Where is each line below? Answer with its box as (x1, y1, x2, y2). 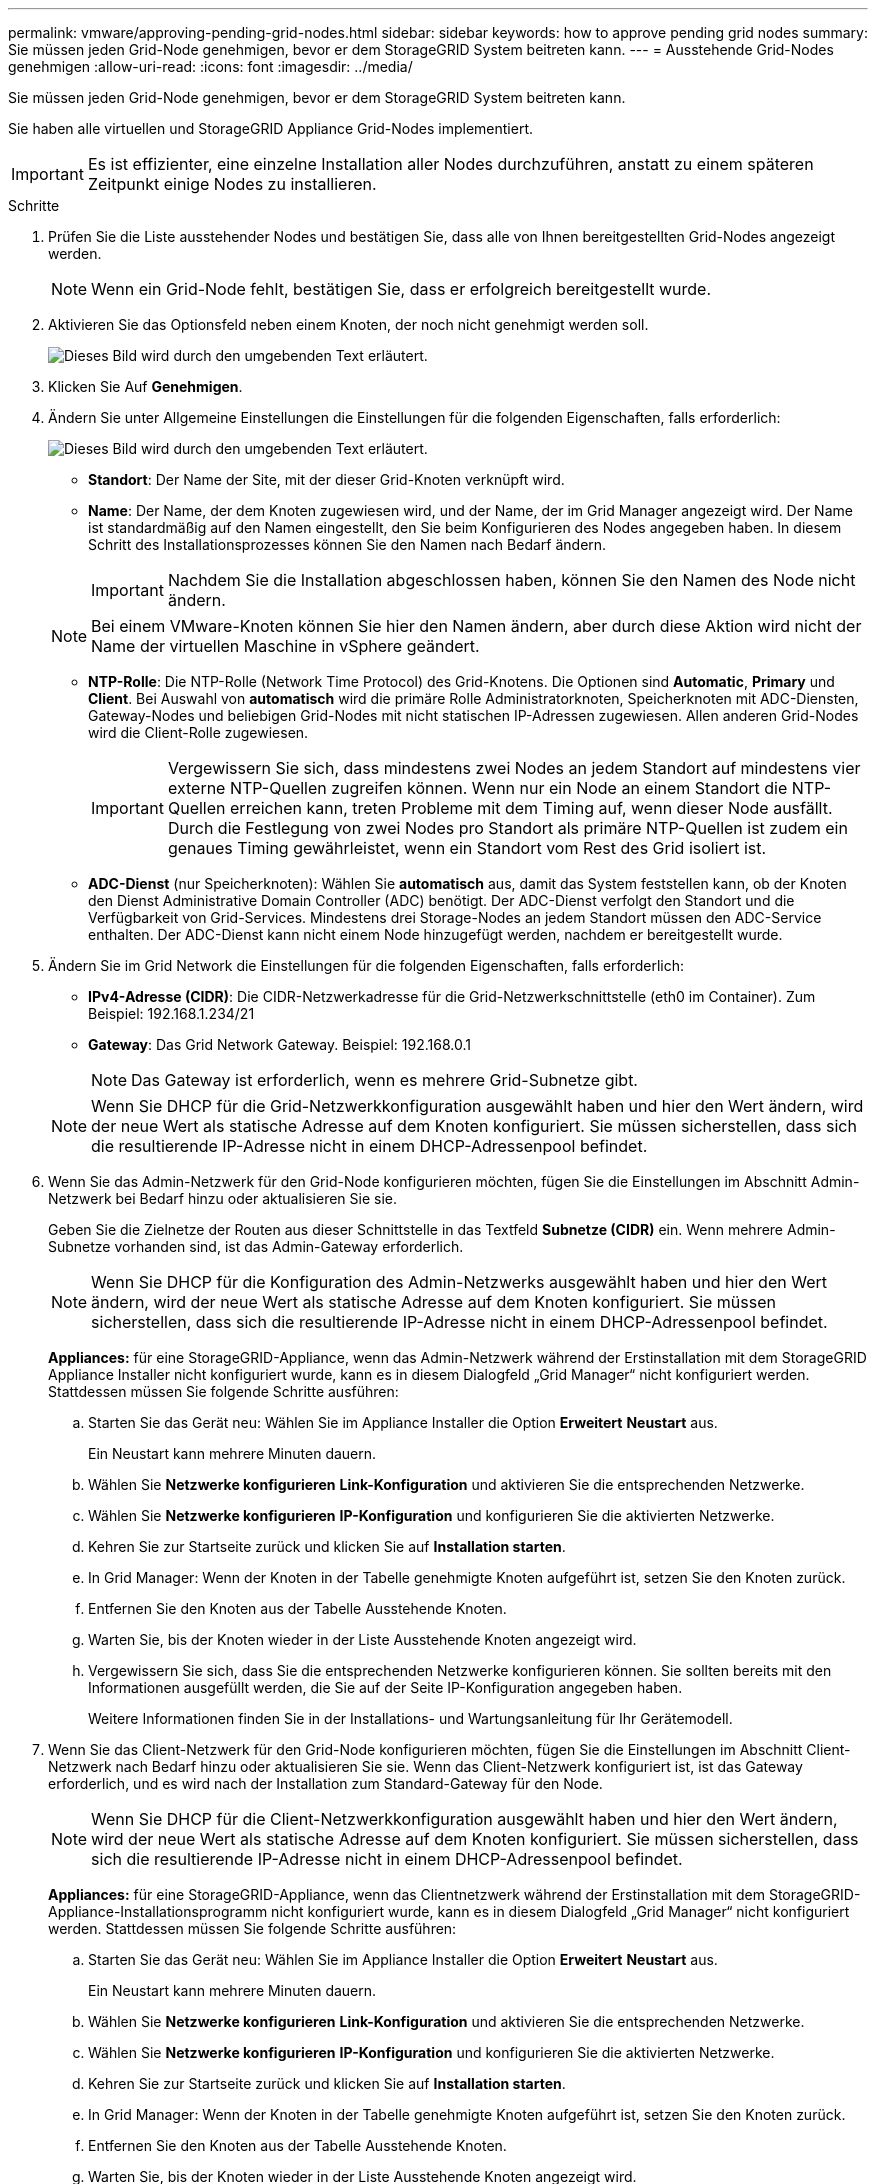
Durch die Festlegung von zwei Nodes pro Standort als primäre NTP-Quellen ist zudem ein (167, 818, 848, 838)
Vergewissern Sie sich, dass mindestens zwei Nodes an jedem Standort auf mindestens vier (167, 758, 861, 778)
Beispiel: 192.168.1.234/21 (88, 1005, 255, 1022)
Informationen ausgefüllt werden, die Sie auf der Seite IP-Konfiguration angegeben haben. (88, 1679, 683, 1696)
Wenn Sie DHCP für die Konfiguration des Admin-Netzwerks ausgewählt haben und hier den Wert (91, 1272, 827, 1292)
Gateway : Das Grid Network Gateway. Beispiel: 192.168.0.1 (88, 1036, 471, 1053)
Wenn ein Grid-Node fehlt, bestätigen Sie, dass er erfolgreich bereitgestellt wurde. (91, 279, 712, 299)
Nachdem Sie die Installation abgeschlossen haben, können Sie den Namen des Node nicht (167, 570, 856, 590)
